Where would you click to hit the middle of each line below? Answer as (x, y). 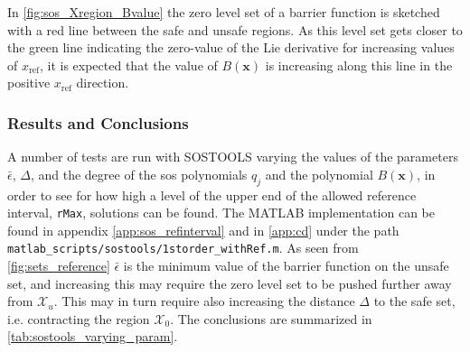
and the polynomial (319, 174)
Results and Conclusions (98, 122)
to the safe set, (414, 301)
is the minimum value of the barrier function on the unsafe (286, 266)
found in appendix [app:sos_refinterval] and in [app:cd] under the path (203, 230)
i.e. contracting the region (79, 318)
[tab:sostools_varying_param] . (93, 336)
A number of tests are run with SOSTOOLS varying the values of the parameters (233, 157)
